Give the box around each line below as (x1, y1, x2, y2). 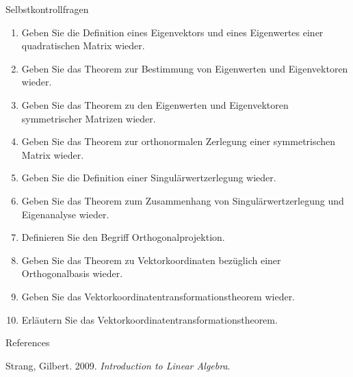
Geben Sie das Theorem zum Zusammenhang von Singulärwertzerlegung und (21, 193, 344, 207)
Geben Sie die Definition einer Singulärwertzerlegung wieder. (21, 170, 276, 185)
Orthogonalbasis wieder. (21, 266, 123, 281)
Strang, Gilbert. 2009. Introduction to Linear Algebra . (5, 358, 231, 372)
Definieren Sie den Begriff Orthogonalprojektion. (21, 230, 225, 244)
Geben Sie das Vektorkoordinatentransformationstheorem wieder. (21, 289, 296, 303)
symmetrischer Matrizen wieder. (21, 111, 156, 125)
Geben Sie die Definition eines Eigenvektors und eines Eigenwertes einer (21, 25, 324, 39)
